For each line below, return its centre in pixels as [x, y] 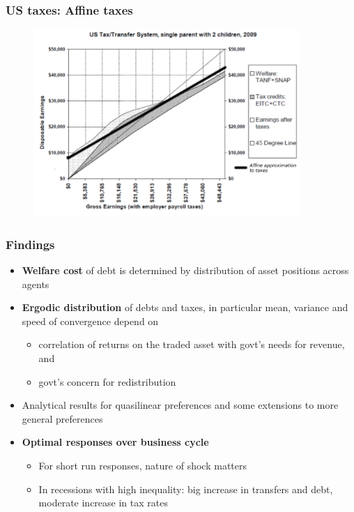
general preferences [62, 418]
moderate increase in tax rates [103, 503]
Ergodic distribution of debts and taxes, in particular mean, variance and [185, 307]
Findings [30, 244]
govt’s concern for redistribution [107, 381]
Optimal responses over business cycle [115, 442]
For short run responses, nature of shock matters [143, 466]
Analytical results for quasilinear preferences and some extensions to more [180, 405]
